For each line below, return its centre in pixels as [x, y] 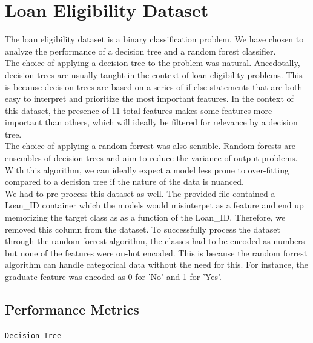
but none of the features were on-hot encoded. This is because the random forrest [156, 252]
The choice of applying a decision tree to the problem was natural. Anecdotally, [153, 63]
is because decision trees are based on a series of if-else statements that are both [154, 86]
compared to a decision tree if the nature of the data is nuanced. [124, 181]
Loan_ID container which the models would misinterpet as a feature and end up [154, 205]
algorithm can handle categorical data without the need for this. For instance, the [157, 265]
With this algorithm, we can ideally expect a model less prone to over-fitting [147, 169]
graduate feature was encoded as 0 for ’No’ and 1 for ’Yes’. [113, 276]
